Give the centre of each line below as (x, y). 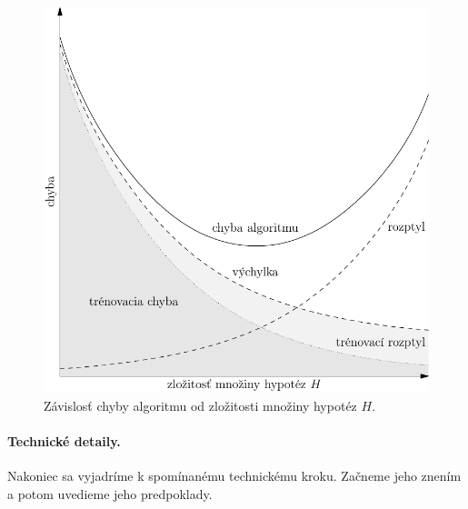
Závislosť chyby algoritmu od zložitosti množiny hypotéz (200, 405)
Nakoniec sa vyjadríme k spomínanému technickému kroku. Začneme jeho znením (234, 475)
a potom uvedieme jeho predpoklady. (110, 493)
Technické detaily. (64, 440)
